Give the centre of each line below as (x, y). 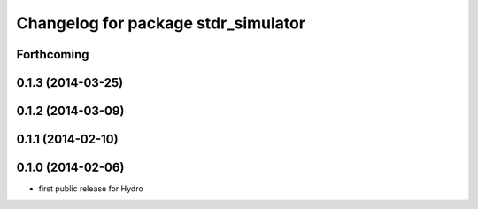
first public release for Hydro (91, 189)
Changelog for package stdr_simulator (161, 23)
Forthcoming (53, 54)
